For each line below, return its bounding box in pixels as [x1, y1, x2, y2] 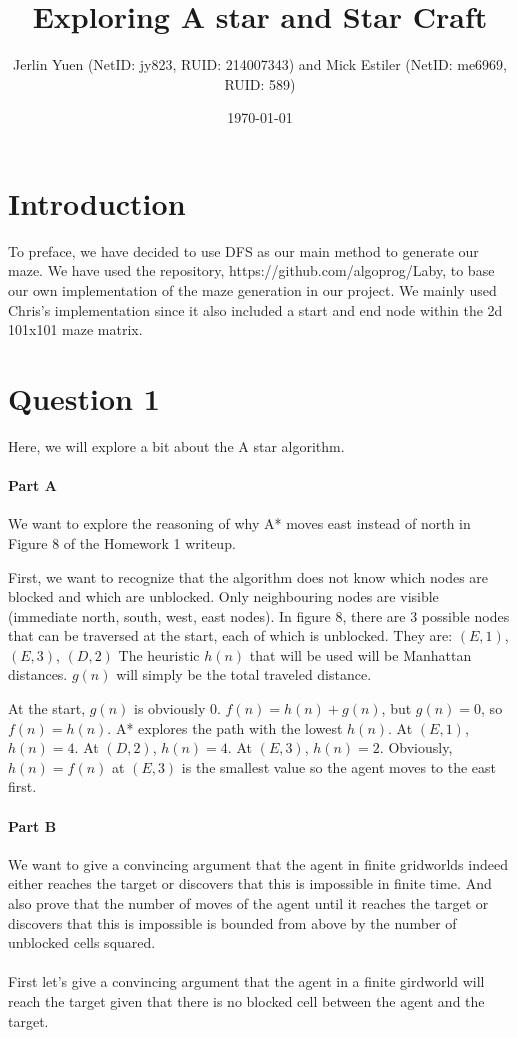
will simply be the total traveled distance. [116, 664, 372, 685]
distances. [8, 664, 68, 685]
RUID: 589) [224, 73, 296, 94]
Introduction [8, 182, 186, 223]
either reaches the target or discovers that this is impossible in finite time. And [8, 873, 492, 894]
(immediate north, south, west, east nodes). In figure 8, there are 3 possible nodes [8, 605, 510, 626]
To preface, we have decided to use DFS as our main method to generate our [8, 240, 479, 261]
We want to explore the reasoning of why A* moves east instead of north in [8, 513, 471, 534]
